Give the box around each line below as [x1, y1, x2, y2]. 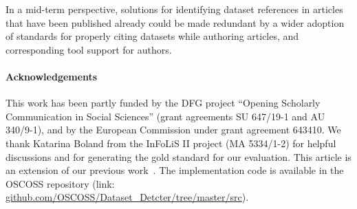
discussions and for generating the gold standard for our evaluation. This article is [6, 149, 351, 164]
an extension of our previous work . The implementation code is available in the [6, 163, 344, 177]
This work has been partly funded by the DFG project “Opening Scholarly [6, 96, 321, 110]
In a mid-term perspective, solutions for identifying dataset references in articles [6, 2, 343, 16]
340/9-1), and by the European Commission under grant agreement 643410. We [6, 122, 341, 137]
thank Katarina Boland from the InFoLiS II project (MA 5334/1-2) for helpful [6, 135, 336, 150]
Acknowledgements [6, 69, 98, 83]
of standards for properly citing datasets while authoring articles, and [6, 29, 299, 43]
